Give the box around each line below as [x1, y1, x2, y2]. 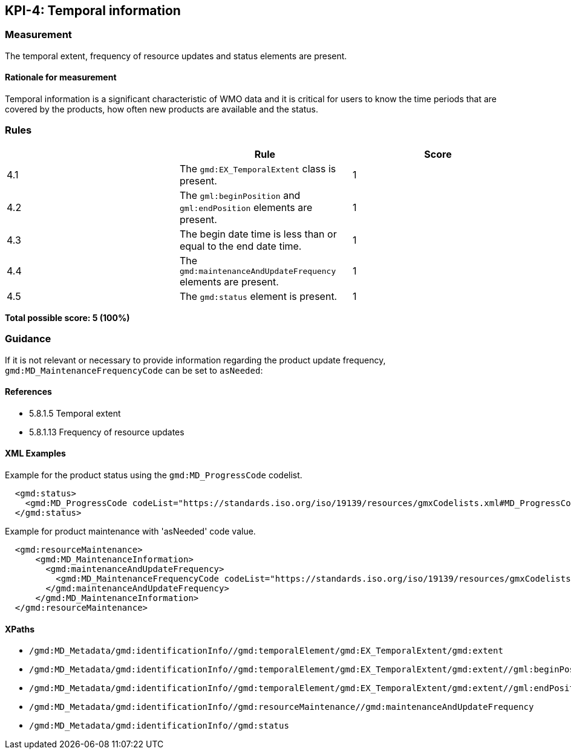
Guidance [5, 333, 51, 345]
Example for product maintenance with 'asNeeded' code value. [5, 525, 256, 536]
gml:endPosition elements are [179, 201, 313, 213]
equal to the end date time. [179, 239, 302, 252]
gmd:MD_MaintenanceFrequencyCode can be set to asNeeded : [5, 365, 263, 375]
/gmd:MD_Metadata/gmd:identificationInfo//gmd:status [29, 721, 289, 731]
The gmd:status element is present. [179, 290, 338, 302]
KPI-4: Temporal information [5, 3, 181, 18]
